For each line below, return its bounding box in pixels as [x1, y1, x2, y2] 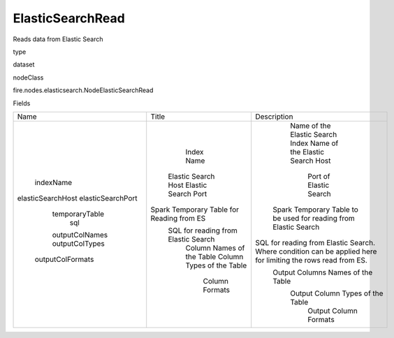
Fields [13, 98, 31, 108]
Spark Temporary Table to [272, 205, 359, 214]
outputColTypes [52, 238, 105, 248]
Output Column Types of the [290, 288, 384, 298]
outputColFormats [34, 254, 94, 264]
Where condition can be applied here [255, 247, 377, 256]
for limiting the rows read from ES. [255, 255, 368, 265]
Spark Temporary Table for [150, 205, 240, 214]
